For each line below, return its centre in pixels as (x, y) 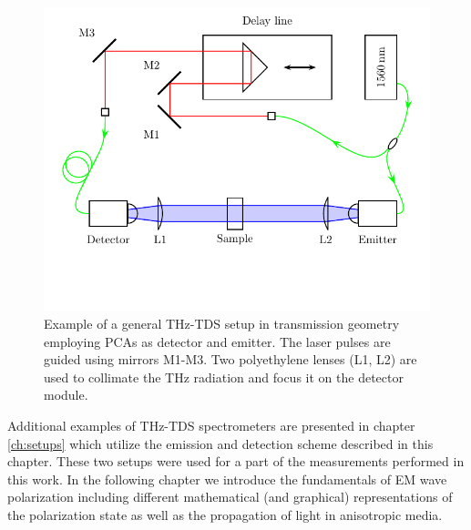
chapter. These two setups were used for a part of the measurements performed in (236, 461)
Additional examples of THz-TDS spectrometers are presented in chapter (211, 426)
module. (66, 395)
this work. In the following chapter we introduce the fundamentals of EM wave (227, 479)
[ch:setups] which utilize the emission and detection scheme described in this (220, 443)
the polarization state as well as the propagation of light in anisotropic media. (225, 515)
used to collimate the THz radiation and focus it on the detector (224, 377)
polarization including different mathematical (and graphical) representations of (230, 497)
